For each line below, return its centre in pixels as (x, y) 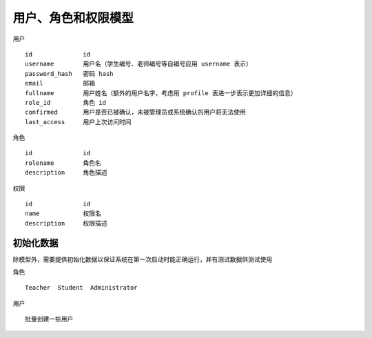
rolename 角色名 (63, 163)
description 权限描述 (66, 223)
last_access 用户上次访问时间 (78, 122)
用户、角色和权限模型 (73, 18)
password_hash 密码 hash (69, 73)
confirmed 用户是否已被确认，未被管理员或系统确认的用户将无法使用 (135, 112)
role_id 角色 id (66, 102)
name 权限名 (63, 213)
